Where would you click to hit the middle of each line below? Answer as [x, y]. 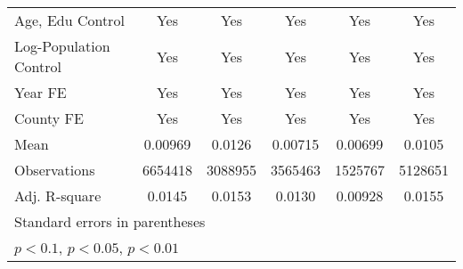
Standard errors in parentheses [110, 221]
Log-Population [62, 46]
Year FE [41, 92]
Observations [55, 170]
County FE [49, 118]
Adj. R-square [58, 196]
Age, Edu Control [69, 20]
